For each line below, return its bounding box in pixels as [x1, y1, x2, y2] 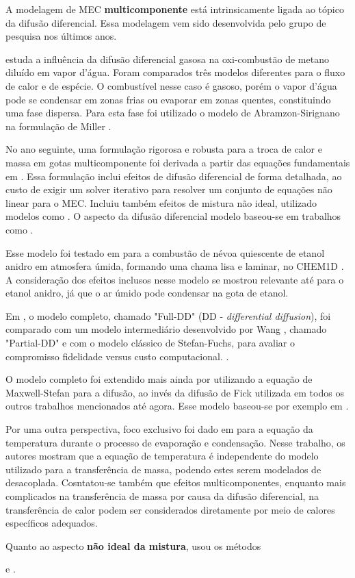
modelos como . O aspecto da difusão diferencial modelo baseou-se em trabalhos [5, 209, 341, 223]
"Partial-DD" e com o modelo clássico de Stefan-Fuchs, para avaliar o [5, 336, 295, 350]
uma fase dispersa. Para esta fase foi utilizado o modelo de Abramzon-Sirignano [5, 105, 340, 120]
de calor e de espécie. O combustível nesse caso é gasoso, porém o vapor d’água [5, 78, 337, 92]
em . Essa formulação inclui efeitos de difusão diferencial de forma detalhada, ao [5, 168, 342, 183]
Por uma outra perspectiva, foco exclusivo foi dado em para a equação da [5, 422, 313, 436]
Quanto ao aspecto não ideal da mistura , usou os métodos [5, 538, 261, 553]
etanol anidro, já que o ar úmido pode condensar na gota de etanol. [5, 286, 289, 300]
